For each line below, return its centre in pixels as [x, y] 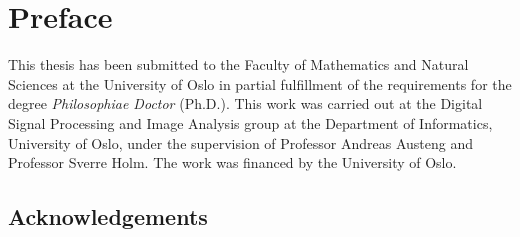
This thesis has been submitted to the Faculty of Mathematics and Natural [238, 64]
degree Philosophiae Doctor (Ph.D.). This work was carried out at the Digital [245, 103]
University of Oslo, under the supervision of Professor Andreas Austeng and [241, 142]
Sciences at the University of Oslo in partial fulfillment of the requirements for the [260, 83]
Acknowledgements [108, 216]
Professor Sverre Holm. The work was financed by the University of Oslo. [232, 162]
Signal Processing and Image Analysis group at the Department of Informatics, [250, 122]
